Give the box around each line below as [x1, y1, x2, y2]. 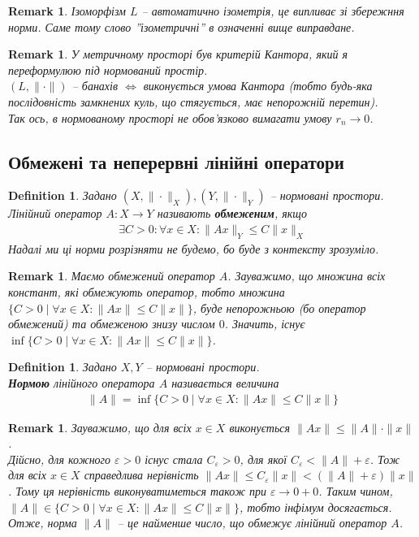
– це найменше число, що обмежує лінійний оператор [117, 514, 387, 531]
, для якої [240, 450, 287, 467]
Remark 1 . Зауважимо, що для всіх [8, 418, 192, 435]
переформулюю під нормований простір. [8, 61, 208, 78]
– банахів [71, 77, 119, 94]
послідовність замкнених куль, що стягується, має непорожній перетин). [8, 93, 378, 110]
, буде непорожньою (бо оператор [192, 299, 366, 316]
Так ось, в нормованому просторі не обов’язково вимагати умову [8, 109, 332, 126]
